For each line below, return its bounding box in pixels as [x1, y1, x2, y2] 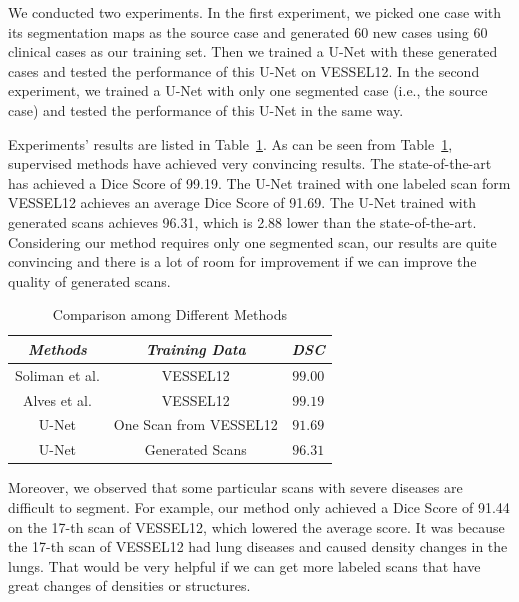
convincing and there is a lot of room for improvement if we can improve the [8, 251, 477, 272]
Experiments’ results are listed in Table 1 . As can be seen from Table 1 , [8, 133, 453, 154]
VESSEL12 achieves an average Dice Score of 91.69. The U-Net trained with [8, 192, 476, 213]
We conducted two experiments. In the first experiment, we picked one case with [8, 2, 502, 22]
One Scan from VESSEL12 [113, 414, 278, 435]
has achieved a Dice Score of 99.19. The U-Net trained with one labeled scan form [8, 172, 511, 193]
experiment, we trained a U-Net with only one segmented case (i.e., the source [8, 80, 488, 101]
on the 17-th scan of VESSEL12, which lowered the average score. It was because [8, 516, 505, 537]
